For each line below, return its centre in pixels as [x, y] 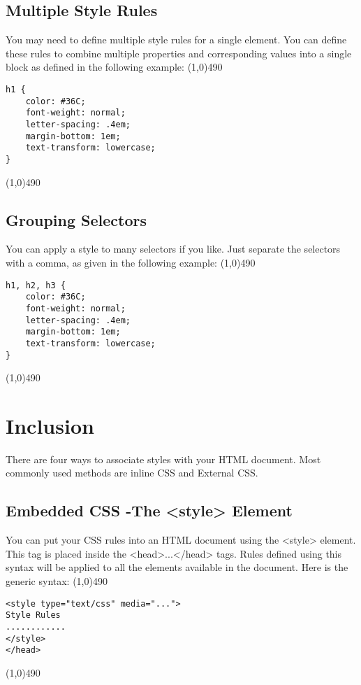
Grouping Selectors [76, 219]
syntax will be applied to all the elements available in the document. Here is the [177, 567]
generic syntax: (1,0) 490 [57, 581]
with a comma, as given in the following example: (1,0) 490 [131, 262]
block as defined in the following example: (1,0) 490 [114, 67]
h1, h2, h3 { [36, 285]
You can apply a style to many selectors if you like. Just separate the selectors [173, 249]
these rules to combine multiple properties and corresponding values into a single [179, 53]
